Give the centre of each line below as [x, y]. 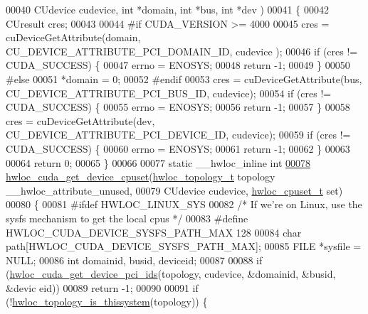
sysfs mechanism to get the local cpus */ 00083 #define [127, 218]
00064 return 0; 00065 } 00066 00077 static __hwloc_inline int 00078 [158, 162]
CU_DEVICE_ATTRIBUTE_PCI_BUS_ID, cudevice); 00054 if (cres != [169, 93]
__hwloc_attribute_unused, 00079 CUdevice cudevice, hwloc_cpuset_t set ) [174, 190]
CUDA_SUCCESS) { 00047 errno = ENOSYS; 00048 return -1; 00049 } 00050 [178, 65]
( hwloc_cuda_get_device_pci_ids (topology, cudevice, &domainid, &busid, [171, 274]
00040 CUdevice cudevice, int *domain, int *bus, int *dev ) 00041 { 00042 [167, 9]
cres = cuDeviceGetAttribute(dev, [80, 120]
